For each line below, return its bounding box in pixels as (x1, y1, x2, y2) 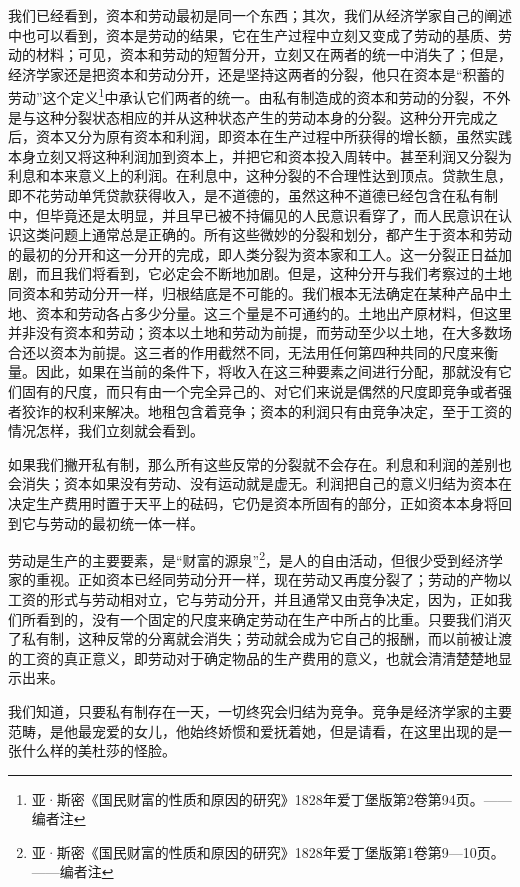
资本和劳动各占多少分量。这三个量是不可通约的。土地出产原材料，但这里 (35, 302, 512, 323)
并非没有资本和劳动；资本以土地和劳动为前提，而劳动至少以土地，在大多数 (8, 322, 498, 343)
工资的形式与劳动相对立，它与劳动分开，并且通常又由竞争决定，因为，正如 (8, 588, 498, 609)
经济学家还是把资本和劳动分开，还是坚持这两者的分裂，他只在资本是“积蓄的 (8, 63, 505, 84)
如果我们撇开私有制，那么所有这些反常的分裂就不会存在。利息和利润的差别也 (8, 453, 512, 474)
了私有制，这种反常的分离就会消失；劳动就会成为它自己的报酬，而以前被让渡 (8, 628, 512, 649)
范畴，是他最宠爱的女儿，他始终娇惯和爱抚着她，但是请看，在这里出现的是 (8, 720, 498, 741)
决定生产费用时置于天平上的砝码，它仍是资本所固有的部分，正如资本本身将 (8, 492, 498, 513)
